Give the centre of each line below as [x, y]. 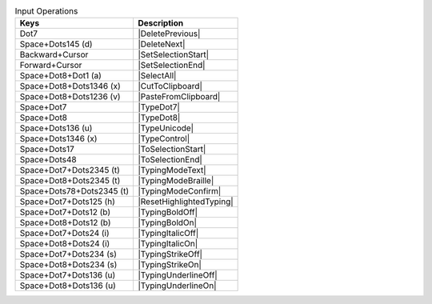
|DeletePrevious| [169, 34]
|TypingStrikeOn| [169, 265]
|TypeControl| [164, 138]
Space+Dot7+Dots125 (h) [68, 202]
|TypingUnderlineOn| [177, 286]
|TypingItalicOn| [168, 244]
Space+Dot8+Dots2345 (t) [70, 181]
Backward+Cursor [54, 54]
